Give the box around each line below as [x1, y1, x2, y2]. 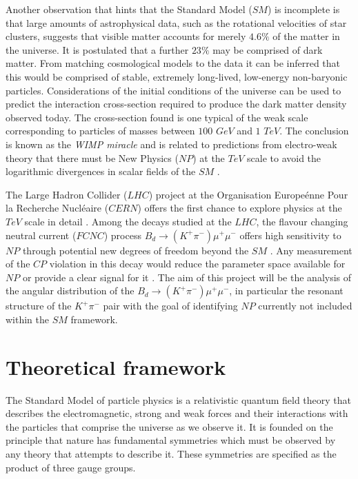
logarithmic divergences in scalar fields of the [6, 164, 196, 179]
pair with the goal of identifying [103, 298, 238, 313]
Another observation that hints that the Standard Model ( [6, 2, 252, 16]
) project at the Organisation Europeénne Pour [148, 187, 348, 201]
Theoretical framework [6, 352, 226, 380]
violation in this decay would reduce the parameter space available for [49, 256, 346, 271]
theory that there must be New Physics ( [6, 150, 179, 165]
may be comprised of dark [212, 42, 323, 57]
